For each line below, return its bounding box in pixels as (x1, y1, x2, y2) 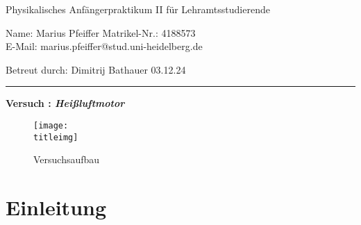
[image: (33, 120, 69, 131)
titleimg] (33, 132, 78, 142)
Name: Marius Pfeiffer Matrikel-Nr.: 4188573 (6, 25, 196, 40)
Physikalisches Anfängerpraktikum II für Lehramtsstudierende (6, 2, 270, 16)
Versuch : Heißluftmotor (6, 96, 125, 110)
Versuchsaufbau (33, 152, 100, 167)
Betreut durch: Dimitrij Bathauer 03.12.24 (6, 62, 186, 76)
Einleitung (6, 193, 107, 222)
